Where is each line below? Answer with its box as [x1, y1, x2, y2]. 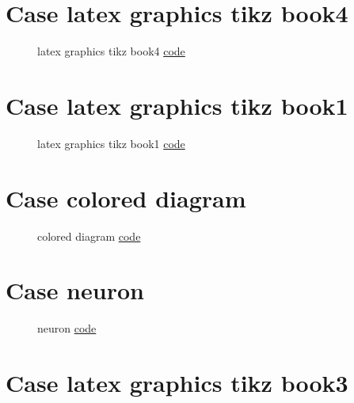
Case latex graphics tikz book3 [6, 367, 348, 399]
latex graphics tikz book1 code [37, 135, 185, 151]
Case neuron [6, 274, 144, 306]
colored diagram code [37, 227, 141, 244]
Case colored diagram [6, 181, 246, 214]
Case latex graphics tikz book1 [6, 89, 348, 121]
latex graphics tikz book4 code [37, 43, 185, 59]
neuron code [37, 320, 97, 336]
